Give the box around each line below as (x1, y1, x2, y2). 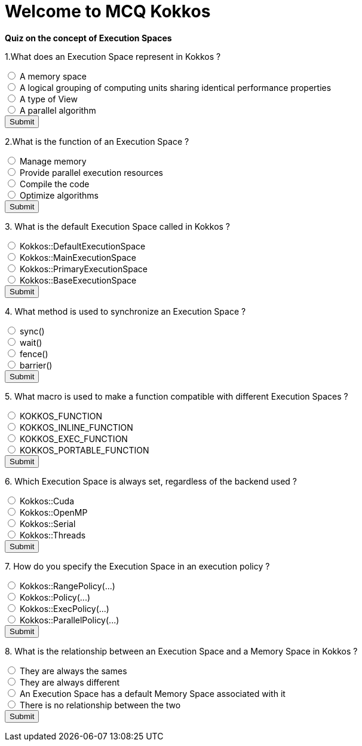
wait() (19, 337, 42, 348)
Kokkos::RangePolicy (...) (19, 580, 115, 591)
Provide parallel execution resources (19, 167, 163, 178)
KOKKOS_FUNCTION (19, 410, 102, 421)
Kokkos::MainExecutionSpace (19, 252, 136, 263)
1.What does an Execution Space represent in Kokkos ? (5, 51, 221, 62)
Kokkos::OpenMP (19, 507, 88, 517)
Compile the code (19, 178, 90, 189)
